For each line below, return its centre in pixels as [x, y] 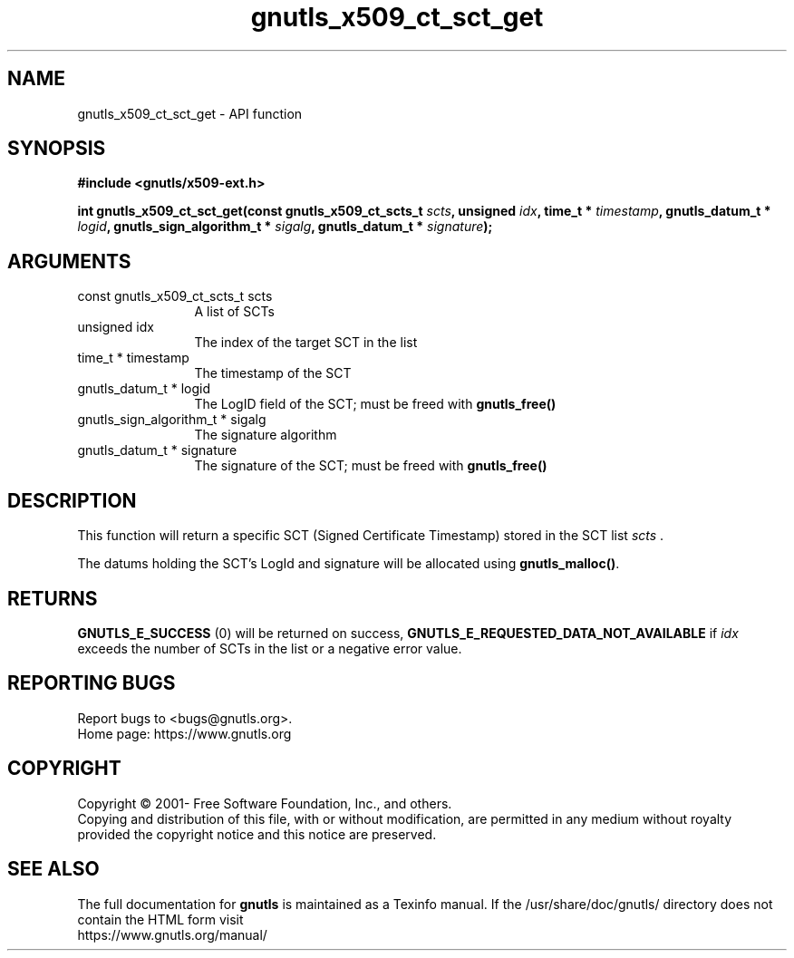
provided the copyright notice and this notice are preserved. [257, 834]
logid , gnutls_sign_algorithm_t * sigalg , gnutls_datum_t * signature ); [285, 227]
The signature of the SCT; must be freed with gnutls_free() [371, 466]
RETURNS [53, 598]
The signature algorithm [266, 435]
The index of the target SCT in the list [306, 343]
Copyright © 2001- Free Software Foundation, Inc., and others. [265, 803]
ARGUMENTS [69, 261]
